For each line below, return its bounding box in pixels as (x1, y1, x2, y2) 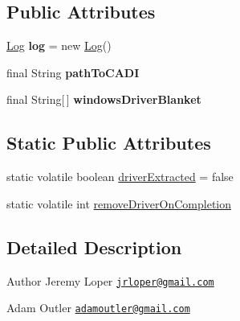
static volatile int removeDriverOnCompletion (6, 195, 232, 212)
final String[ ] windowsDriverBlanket (6, 91, 201, 108)
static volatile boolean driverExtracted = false (6, 168, 234, 185)
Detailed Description (6, 234, 182, 259)
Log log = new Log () (6, 37, 112, 54)
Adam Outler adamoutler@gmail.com (6, 299, 190, 316)
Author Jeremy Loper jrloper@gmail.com (6, 272, 214, 289)
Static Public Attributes (6, 130, 211, 155)
